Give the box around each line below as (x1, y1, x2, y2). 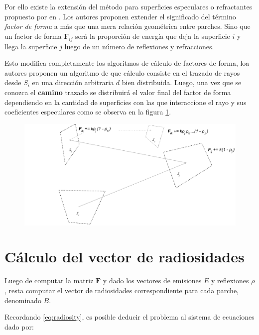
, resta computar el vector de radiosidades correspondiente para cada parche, (4, 285, 239, 295)
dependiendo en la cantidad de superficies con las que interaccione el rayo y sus (4, 97, 247, 107)
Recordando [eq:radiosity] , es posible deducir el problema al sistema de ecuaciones (4, 312, 255, 322)
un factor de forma (4, 30, 62, 41)
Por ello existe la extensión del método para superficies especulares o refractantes (4, 1, 253, 11)
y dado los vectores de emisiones (103, 275, 202, 286)
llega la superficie (4, 41, 57, 51)
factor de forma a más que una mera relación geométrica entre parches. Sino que (4, 21, 251, 31)
